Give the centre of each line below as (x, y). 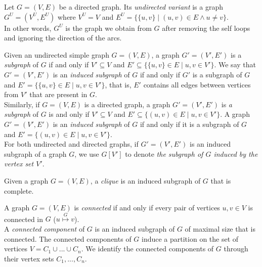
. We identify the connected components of (147, 249)
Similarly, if (22, 104)
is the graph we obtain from (108, 28)
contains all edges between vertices (197, 84)
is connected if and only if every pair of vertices (147, 208)
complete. (19, 190)
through (236, 249)
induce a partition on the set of (190, 238)
